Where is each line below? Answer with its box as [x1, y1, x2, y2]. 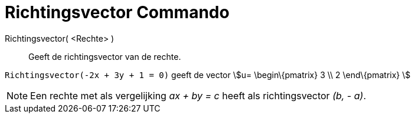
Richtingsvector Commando [5, 2, 230, 22]
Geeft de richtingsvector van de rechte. [28, 51, 181, 62]
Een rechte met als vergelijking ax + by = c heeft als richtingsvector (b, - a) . [30, 89, 366, 102]
